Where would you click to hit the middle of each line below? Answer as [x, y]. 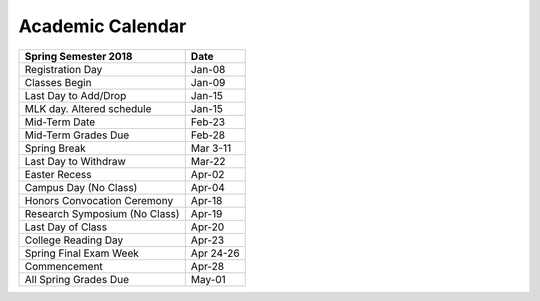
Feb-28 [208, 135]
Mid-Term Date [60, 122]
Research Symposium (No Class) [102, 213]
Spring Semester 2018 [78, 56]
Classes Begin [58, 82]
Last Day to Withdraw [75, 161]
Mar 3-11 [211, 148]
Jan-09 [208, 82]
